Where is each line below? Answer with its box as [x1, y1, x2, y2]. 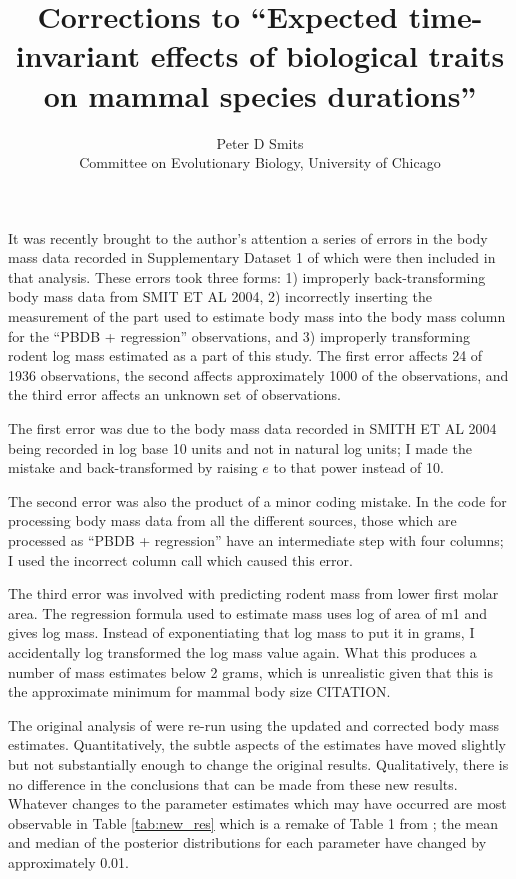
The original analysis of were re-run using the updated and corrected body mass [8, 714, 500, 735]
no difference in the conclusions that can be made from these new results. [8, 773, 458, 794]
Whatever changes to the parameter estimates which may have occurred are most [8, 793, 507, 814]
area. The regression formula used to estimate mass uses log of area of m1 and [8, 602, 488, 623]
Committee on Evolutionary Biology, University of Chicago [79, 152, 441, 173]
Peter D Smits [216, 132, 304, 153]
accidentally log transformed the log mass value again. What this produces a [8, 641, 477, 662]
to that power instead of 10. [273, 457, 444, 478]
